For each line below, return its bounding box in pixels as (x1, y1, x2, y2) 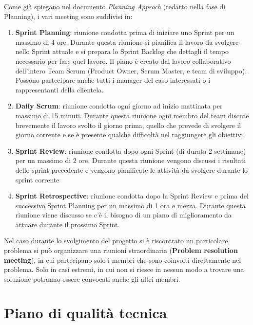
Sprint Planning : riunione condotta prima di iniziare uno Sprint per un (15, 27, 234, 37)
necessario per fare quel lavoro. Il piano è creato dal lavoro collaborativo (15, 55, 231, 66)
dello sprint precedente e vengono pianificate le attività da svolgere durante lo (15, 164, 248, 175)
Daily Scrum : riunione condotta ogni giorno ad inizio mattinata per (15, 101, 223, 111)
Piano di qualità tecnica (4, 302, 167, 322)
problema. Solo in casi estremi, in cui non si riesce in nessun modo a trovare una (4, 264, 244, 274)
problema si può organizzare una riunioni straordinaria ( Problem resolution (4, 245, 238, 255)
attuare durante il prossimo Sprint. (15, 219, 120, 229)
